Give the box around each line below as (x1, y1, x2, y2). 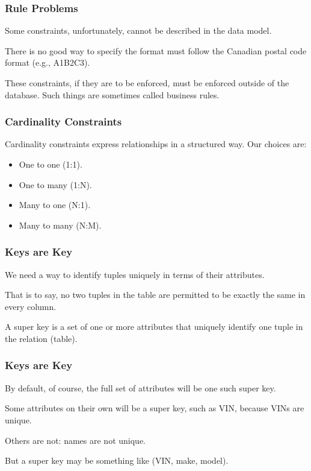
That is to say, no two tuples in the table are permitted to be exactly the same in (5, 288, 306, 301)
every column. (5, 300, 57, 312)
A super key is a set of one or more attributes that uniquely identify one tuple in (5, 320, 303, 333)
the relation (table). (5, 332, 78, 344)
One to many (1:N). (19, 178, 92, 191)
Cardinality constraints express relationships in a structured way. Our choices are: (5, 138, 307, 150)
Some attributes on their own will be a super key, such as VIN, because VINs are (5, 402, 304, 414)
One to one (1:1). (19, 158, 82, 170)
